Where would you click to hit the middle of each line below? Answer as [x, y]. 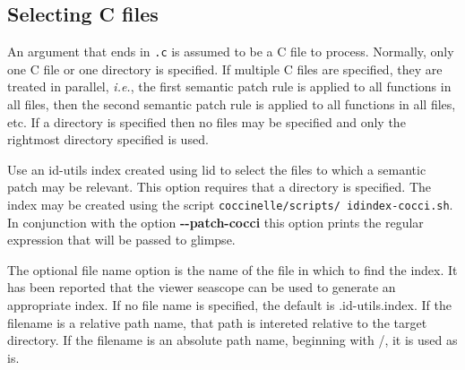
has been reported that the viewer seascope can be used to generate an [202, 287]
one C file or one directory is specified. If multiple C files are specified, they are [225, 69]
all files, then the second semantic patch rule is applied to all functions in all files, [232, 104]
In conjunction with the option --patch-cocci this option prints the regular [215, 222]
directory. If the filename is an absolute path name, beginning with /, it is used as [232, 340]
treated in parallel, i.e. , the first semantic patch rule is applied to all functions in [229, 86]
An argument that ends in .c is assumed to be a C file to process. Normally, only [231, 52]
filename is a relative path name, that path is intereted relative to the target [217, 322]
